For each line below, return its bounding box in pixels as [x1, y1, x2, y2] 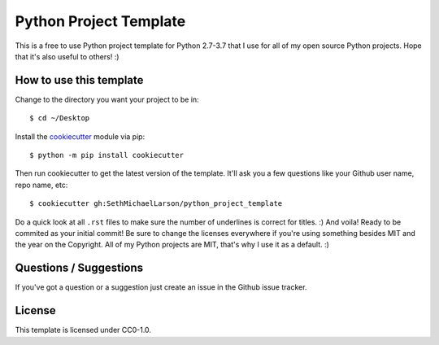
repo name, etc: [15, 180, 68, 190]
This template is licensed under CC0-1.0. [15, 325, 152, 335]
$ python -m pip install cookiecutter [29, 151, 185, 160]
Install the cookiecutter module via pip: [15, 131, 146, 142]
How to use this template [15, 73, 144, 87]
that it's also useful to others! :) [15, 51, 120, 61]
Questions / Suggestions [15, 261, 144, 275]
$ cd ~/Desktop [29, 114, 90, 123]
